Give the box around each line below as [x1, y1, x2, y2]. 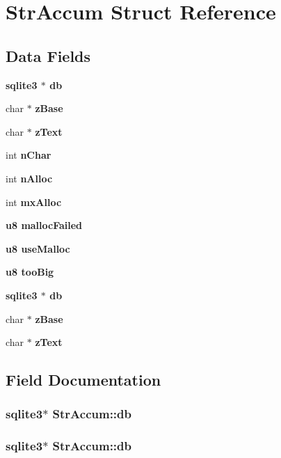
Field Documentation [6, 369, 161, 390]
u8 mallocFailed [6, 218, 83, 232]
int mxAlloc [6, 194, 62, 209]
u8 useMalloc [6, 241, 70, 255]
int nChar [6, 148, 51, 162]
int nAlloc [6, 171, 53, 185]
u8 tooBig [6, 264, 54, 279]
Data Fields [6, 45, 91, 66]
